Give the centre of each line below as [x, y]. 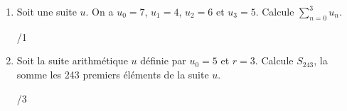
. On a [100, 11]
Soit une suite [47, 11]
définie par [163, 60]
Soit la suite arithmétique [72, 60]
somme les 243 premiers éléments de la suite [113, 74]
